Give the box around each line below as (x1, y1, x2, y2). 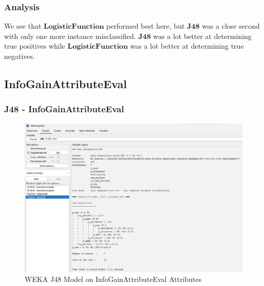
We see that (4, 21, 42, 31)
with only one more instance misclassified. (4, 30, 136, 41)
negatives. (4, 51, 35, 61)
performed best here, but (106, 21, 185, 31)
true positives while (4, 40, 65, 51)
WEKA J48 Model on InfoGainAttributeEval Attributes (25, 274, 202, 284)
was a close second (202, 21, 260, 31)
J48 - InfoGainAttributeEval (4, 103, 124, 115)
